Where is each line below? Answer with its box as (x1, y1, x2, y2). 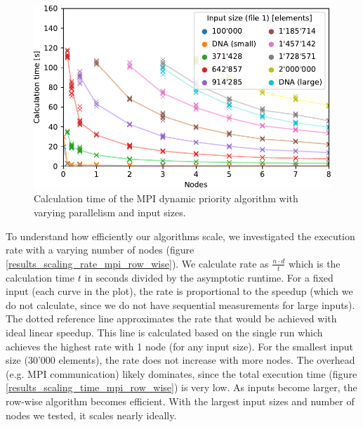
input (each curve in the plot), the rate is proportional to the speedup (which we (6, 284, 353, 298)
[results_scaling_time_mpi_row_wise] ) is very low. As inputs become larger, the (6, 380, 357, 395)
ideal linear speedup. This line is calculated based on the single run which (6, 324, 323, 339)
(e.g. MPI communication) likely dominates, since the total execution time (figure (6, 366, 357, 381)
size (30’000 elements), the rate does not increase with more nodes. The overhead (6, 353, 355, 367)
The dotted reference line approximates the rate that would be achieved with (6, 311, 337, 326)
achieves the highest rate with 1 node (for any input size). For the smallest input (6, 339, 353, 353)
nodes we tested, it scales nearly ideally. (6, 407, 177, 422)
